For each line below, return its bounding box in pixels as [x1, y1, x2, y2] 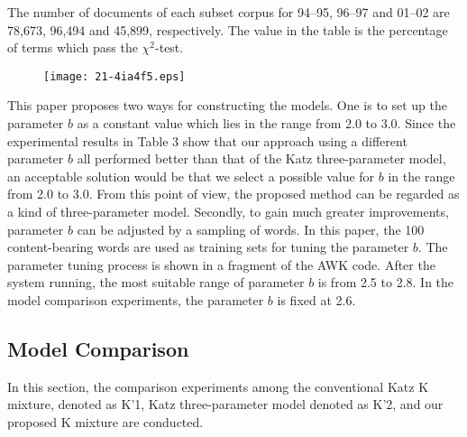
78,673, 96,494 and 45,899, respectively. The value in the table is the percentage [7, 20, 448, 39]
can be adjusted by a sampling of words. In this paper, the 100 [77, 219, 425, 238]
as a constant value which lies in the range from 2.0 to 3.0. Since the [77, 114, 456, 133]
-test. [155, 38, 184, 57]
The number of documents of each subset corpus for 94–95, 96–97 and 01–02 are [7, 3, 450, 21]
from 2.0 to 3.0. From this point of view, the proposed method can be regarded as [7, 184, 460, 203]
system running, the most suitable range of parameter [7, 273, 305, 292]
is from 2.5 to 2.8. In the [317, 273, 454, 292]
